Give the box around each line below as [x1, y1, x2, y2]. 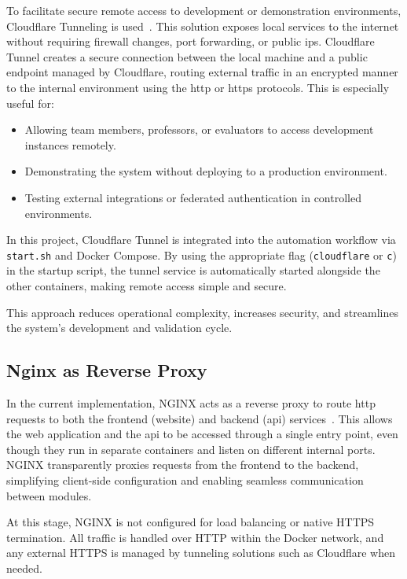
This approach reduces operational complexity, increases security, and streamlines [6, 304, 398, 320]
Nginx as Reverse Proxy [6, 358, 207, 382]
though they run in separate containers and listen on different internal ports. [6, 441, 376, 457]
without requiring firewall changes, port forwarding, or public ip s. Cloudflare [6, 33, 375, 50]
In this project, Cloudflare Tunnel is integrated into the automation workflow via [6, 231, 396, 248]
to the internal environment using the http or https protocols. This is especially [6, 79, 390, 95]
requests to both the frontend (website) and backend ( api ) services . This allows [6, 410, 393, 426]
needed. [6, 559, 42, 576]
